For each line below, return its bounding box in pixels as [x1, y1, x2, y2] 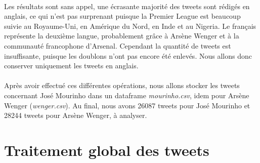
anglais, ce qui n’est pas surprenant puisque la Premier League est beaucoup [4, 11, 241, 21]
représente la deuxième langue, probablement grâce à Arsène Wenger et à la [4, 30, 239, 41]
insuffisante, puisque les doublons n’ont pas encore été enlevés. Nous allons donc [4, 50, 252, 61]
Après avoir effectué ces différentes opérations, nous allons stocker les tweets [4, 80, 240, 91]
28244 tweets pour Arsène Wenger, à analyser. [4, 110, 147, 120]
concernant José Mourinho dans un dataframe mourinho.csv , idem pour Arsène [4, 90, 249, 100]
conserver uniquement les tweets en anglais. [4, 60, 139, 71]
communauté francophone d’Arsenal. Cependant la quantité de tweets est [4, 40, 231, 51]
